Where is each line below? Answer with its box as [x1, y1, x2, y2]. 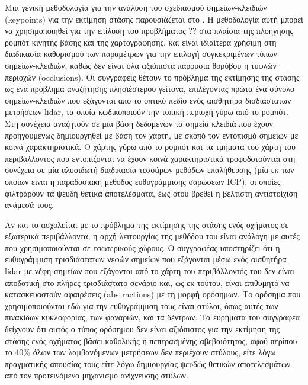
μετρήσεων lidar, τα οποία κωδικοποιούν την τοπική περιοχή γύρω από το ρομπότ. [5, 105, 288, 118]
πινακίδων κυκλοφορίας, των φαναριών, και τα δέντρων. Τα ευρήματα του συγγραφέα [5, 311, 300, 323]
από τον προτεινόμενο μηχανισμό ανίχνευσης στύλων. [5, 369, 188, 381]
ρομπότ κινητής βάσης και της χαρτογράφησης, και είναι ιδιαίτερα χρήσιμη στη [5, 36, 277, 48]
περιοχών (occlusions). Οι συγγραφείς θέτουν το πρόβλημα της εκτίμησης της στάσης [5, 70, 300, 83]
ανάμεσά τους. [5, 198, 54, 211]
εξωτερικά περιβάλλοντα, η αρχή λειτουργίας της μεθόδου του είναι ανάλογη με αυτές [5, 230, 300, 242]
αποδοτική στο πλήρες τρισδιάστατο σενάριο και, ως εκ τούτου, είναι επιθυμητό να [5, 276, 290, 288]
